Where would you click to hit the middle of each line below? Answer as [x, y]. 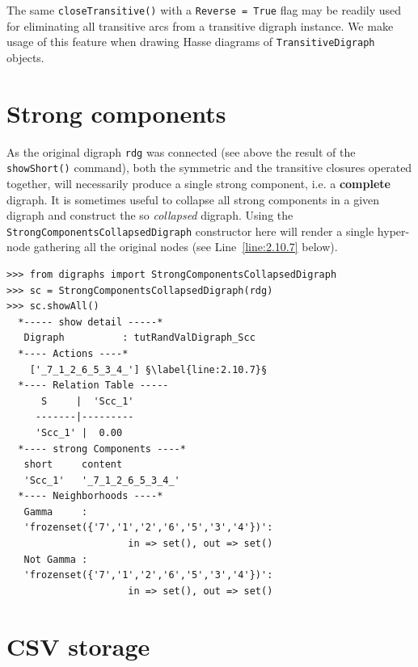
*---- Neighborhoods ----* [91, 496]
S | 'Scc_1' [87, 401]
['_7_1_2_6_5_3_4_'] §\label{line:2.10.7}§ [148, 369]
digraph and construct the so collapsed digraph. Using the [150, 215]
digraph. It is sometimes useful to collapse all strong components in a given [193, 199]
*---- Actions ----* [73, 353]
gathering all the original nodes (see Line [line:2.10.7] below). [186, 247]
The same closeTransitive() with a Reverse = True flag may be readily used [204, 10]
